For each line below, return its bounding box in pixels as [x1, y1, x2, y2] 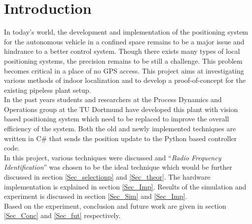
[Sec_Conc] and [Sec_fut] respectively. [4, 210, 121, 221]
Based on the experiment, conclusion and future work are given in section [4, 200, 226, 211]
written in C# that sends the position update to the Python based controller [4, 133, 237, 143]
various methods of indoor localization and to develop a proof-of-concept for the [4, 75, 246, 85]
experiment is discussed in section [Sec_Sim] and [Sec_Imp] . [4, 191, 187, 201]
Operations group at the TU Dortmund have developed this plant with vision [4, 104, 238, 114]
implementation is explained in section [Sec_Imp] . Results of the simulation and [4, 181, 247, 191]
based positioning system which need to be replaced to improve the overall [4, 113, 229, 124]
